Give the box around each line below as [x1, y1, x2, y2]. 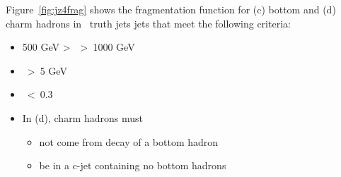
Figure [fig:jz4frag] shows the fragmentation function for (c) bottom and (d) [6, 2, 336, 16]
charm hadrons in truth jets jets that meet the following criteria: [6, 16, 291, 30]
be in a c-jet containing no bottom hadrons [39, 158, 226, 173]
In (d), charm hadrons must [22, 110, 143, 125]
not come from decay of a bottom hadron [39, 134, 219, 149]
